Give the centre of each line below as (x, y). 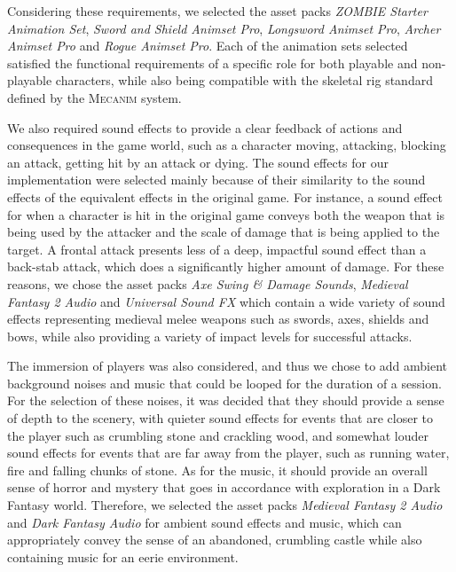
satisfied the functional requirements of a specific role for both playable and (212, 63)
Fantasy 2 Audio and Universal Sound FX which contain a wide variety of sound (226, 301)
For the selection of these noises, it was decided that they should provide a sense (226, 400)
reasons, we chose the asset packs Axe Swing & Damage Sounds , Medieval (208, 283)
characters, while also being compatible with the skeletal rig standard (244, 80)
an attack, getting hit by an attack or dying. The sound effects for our (198, 162)
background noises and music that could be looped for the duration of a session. (224, 383)
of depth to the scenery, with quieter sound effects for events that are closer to (220, 418)
